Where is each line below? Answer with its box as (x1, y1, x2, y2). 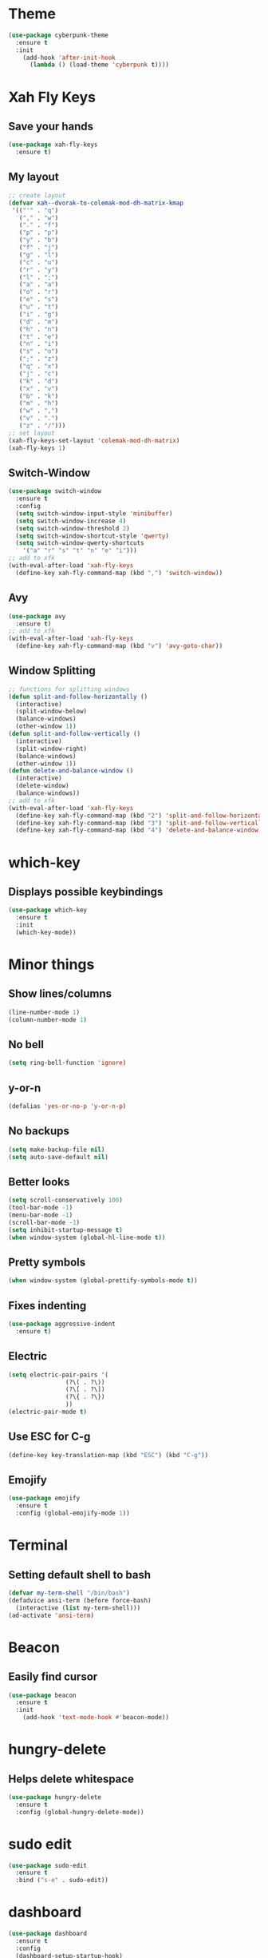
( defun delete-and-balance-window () (8, 767, 134, 775)
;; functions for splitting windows (8, 685, 130, 693)
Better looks (8, 1175, 70, 1189)
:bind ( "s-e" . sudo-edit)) (15, 1877, 109, 1885)
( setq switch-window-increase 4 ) (15, 517, 127, 525)
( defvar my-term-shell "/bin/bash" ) (8, 1589, 130, 1597)
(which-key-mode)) (15, 928, 77, 936)
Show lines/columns (8, 987, 112, 1001)
